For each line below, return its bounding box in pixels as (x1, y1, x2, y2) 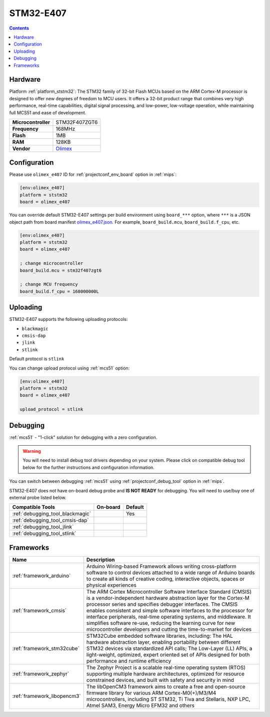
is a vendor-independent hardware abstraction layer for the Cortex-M (86, 594, 250, 601)
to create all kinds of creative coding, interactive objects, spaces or (86, 575, 245, 582)
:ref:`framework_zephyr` (12, 670, 69, 677)
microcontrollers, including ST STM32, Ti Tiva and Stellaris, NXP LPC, (86, 695, 250, 702)
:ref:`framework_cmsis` (12, 607, 67, 614)
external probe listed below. (9, 494, 67, 500)
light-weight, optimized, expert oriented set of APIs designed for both (86, 651, 250, 658)
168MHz (55, 125, 75, 132)
